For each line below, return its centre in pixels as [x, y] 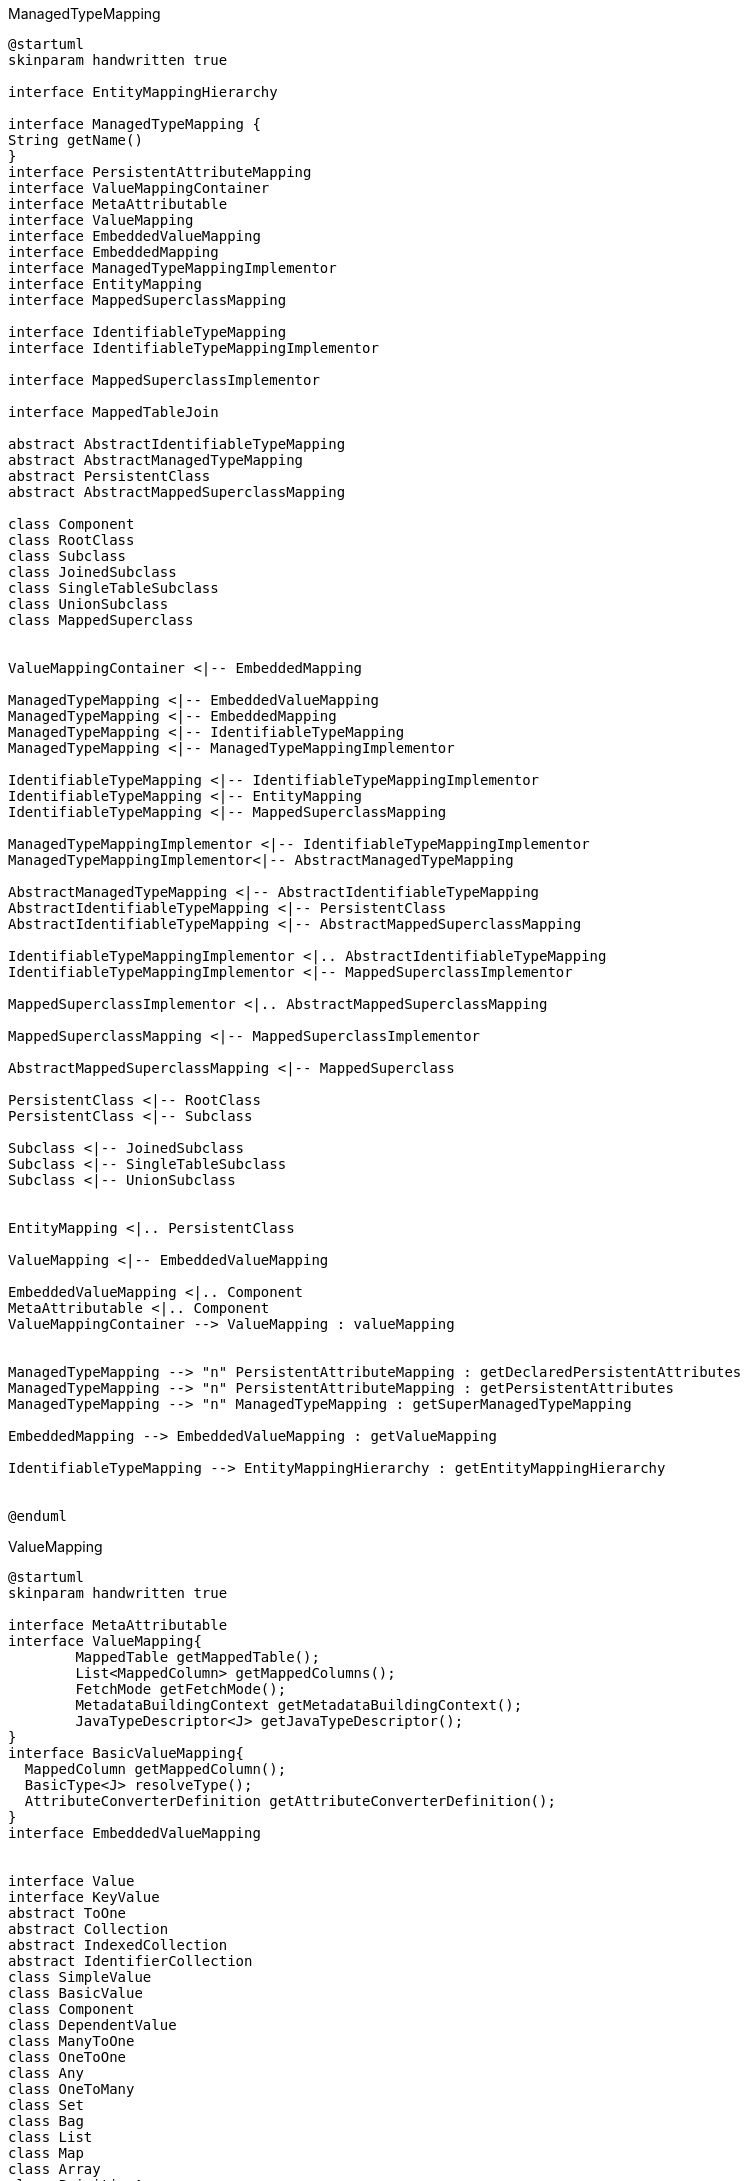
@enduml [38, 1516]
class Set [46, 2105]
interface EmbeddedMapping [113, 252]
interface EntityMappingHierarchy [143, 92]
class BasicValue [75, 1993]
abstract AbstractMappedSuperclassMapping [177, 492]
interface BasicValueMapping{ [126, 1753]
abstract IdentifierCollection [130, 1961]
